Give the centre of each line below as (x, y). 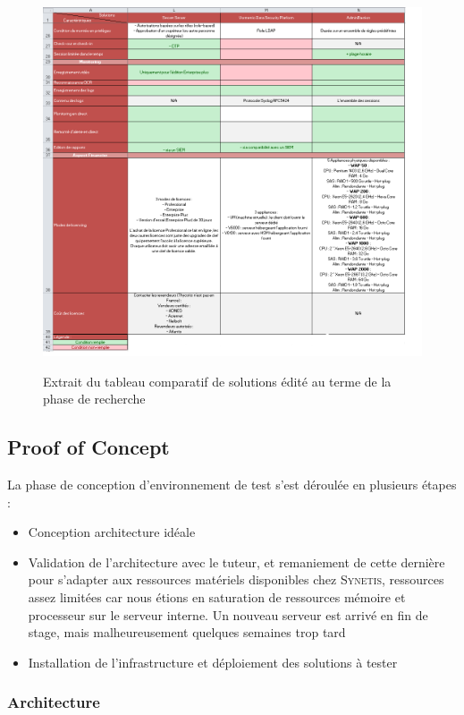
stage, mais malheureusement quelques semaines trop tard (187, 632)
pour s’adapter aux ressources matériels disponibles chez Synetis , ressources (236, 579)
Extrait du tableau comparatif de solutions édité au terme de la (217, 381)
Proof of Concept (89, 447)
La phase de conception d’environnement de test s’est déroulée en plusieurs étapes (232, 485)
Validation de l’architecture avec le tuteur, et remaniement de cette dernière (236, 562)
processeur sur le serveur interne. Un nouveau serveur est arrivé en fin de (228, 614)
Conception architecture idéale (112, 532)
